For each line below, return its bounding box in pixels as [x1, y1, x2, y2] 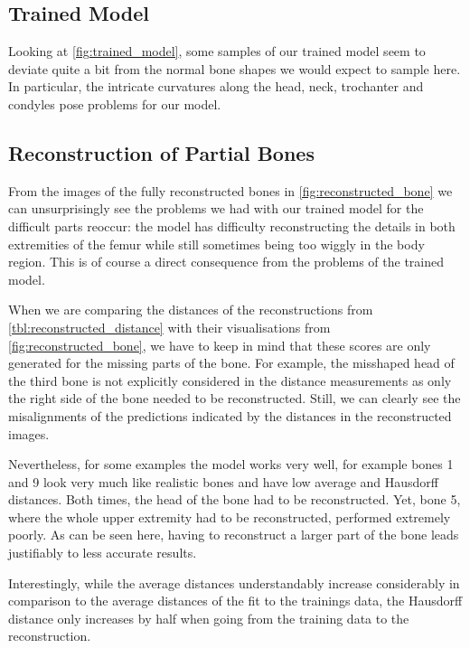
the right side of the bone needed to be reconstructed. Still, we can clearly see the [8, 389, 461, 408]
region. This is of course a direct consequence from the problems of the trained [8, 252, 445, 271]
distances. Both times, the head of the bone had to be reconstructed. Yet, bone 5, [8, 490, 461, 509]
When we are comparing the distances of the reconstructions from [8, 300, 373, 319]
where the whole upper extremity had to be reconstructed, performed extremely [8, 507, 451, 526]
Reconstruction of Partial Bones [8, 138, 315, 166]
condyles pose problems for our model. [8, 94, 221, 113]
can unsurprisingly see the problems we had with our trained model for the [8, 199, 424, 218]
